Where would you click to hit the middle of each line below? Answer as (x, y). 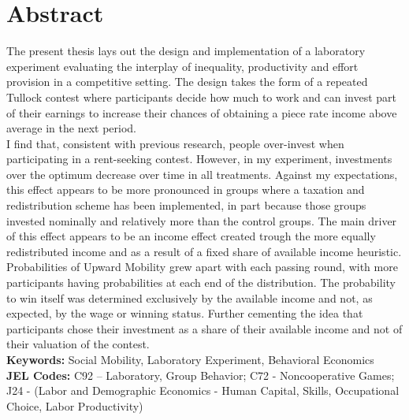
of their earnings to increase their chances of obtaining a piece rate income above (202, 112)
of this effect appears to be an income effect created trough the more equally (191, 236)
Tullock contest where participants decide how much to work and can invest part (202, 97)
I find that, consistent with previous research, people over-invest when (175, 143)
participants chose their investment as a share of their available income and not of (204, 328)
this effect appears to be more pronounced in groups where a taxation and (186, 190)
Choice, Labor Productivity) (75, 405)
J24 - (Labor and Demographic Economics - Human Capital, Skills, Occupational (203, 390)
